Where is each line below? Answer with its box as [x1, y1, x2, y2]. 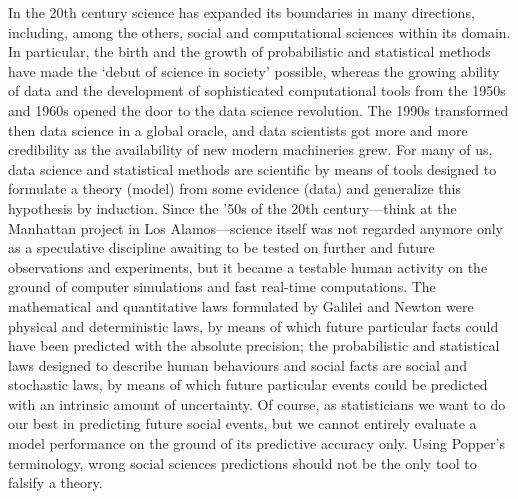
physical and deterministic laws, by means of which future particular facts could [8, 315, 499, 336]
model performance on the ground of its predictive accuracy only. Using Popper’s [8, 433, 505, 454]
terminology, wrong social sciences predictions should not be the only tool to [8, 452, 477, 473]
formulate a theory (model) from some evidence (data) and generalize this [8, 178, 461, 199]
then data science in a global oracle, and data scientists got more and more [8, 119, 468, 140]
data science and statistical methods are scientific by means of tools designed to [8, 158, 497, 179]
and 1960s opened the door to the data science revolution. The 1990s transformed [8, 99, 509, 120]
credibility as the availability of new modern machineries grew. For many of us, [8, 139, 493, 160]
